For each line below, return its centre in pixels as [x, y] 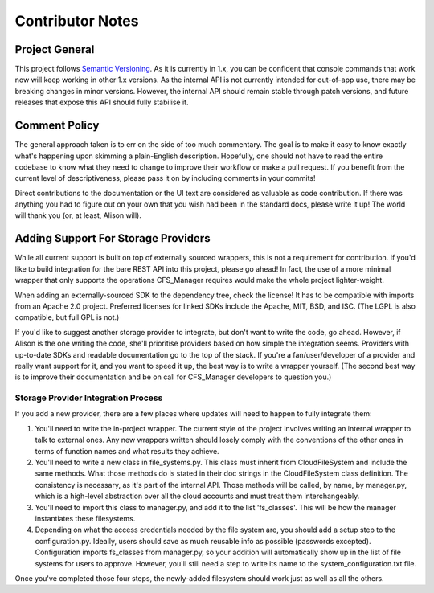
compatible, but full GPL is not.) [67, 317]
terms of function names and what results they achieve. [127, 451]
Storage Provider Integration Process [89, 398]
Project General [55, 49]
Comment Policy [57, 126]
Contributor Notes [77, 21]
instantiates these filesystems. [85, 518]
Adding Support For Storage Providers [113, 238]
